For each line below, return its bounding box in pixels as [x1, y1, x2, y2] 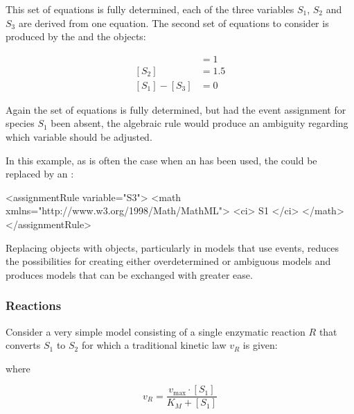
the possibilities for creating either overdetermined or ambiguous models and [6, 254, 331, 268]
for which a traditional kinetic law [81, 338, 227, 352]
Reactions [6, 297, 62, 314]
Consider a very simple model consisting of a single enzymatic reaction [6, 324, 306, 338]
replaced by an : [6, 166, 74, 181]
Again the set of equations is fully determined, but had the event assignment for [6, 102, 346, 117]
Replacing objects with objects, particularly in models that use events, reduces [6, 240, 339, 255]
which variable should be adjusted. [6, 130, 152, 144]
